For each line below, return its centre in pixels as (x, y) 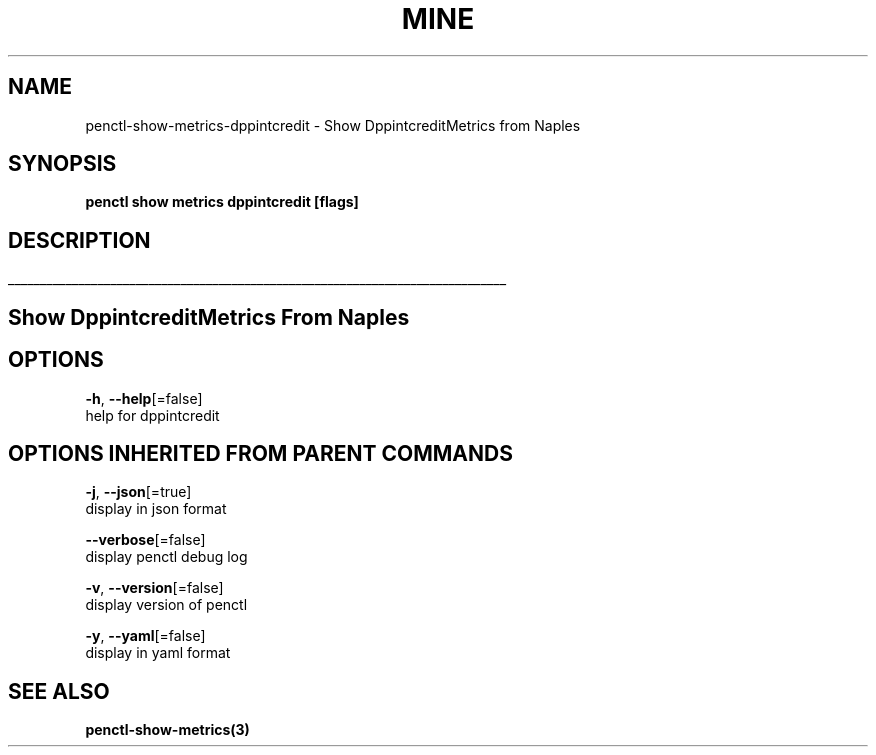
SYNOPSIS (62, 164)
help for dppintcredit (152, 415)
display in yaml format (158, 653)
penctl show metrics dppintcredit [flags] (222, 202)
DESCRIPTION (79, 240)
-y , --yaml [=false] (145, 636)
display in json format (156, 509)
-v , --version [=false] (154, 588)
